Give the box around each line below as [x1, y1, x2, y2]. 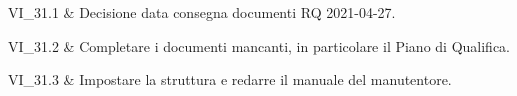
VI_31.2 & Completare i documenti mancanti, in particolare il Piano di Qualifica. [8, 35, 511, 56]
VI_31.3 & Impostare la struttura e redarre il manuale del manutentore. [8, 69, 452, 90]
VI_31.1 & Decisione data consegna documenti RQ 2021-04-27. [8, 2, 396, 22]
